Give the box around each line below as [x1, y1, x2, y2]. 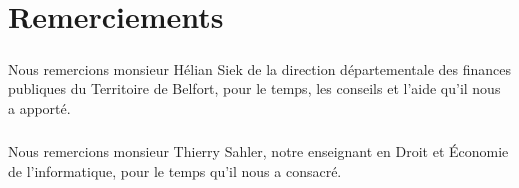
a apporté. [8, 97, 71, 118]
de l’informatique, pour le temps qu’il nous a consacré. [8, 160, 342, 181]
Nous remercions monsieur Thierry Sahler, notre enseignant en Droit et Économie [8, 140, 509, 161]
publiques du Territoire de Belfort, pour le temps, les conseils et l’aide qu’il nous [8, 78, 501, 99]
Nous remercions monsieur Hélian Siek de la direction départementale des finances [8, 58, 511, 79]
